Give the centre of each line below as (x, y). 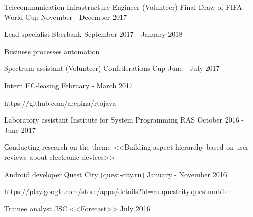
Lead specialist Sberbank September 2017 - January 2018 (93, 34)
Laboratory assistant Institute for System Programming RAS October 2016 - (124, 120)
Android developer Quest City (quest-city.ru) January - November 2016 (116, 174)
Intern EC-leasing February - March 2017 (69, 85)
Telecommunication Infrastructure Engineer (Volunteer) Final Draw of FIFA (123, 7)
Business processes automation (52, 51)
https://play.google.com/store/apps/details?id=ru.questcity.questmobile (116, 191)
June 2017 (20, 129)
